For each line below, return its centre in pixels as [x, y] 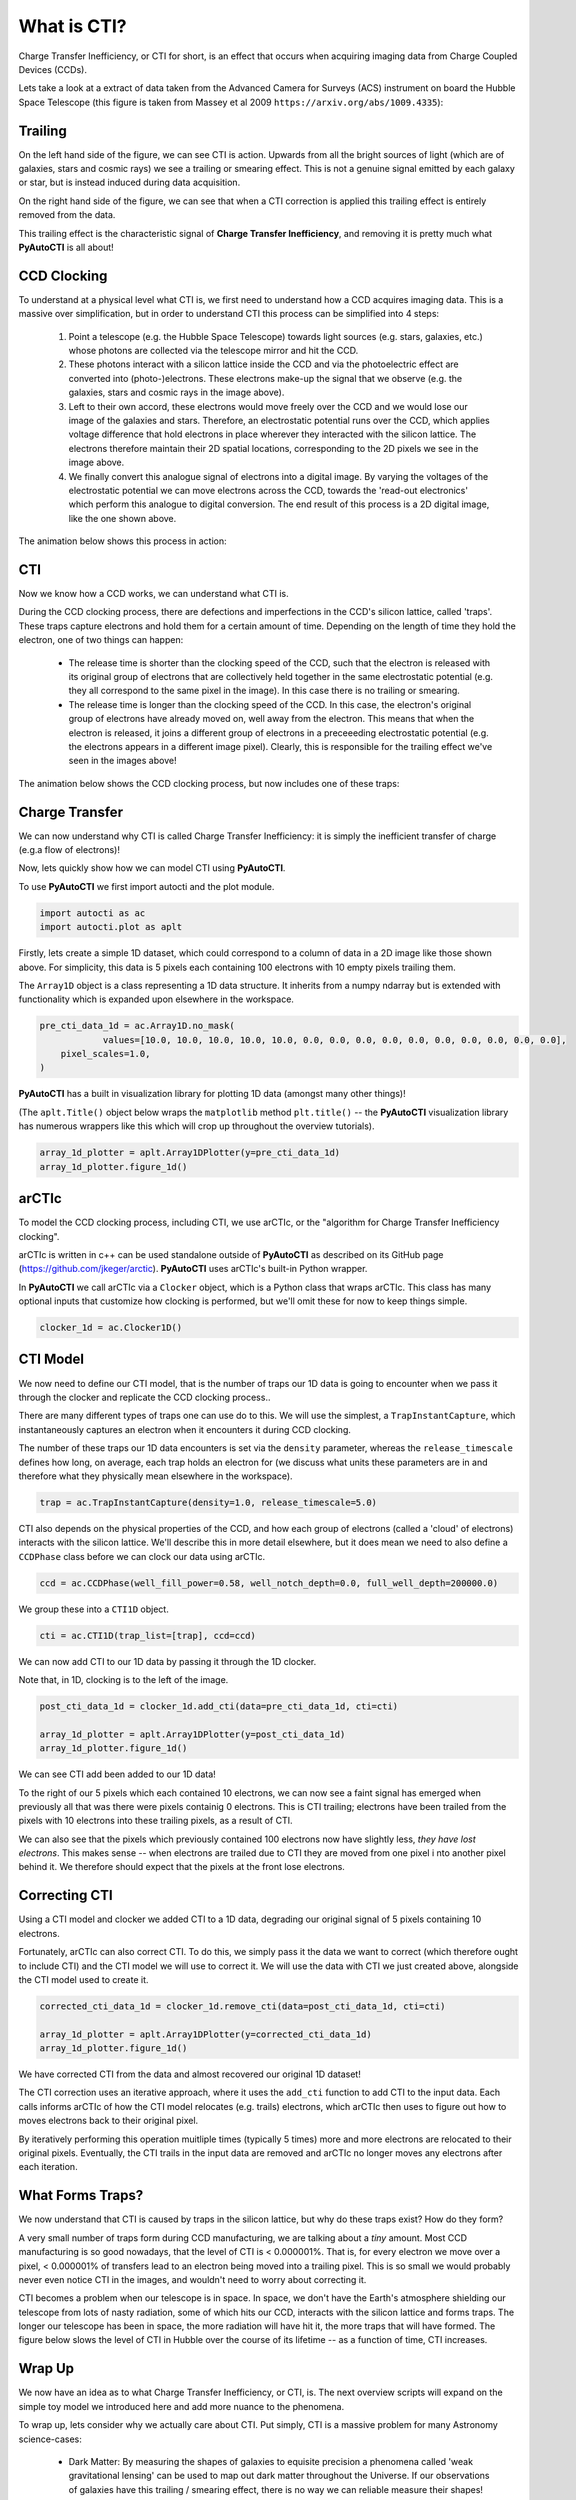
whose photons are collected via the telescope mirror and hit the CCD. [213, 351]
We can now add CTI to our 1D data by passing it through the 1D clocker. [167, 1661]
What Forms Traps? [81, 2195]
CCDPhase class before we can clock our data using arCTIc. [142, 1556]
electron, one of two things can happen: [101, 640]
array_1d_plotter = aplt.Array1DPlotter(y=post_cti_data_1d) [192, 1734]
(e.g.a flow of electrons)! [69, 850]
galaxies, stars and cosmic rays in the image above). [176, 392]
